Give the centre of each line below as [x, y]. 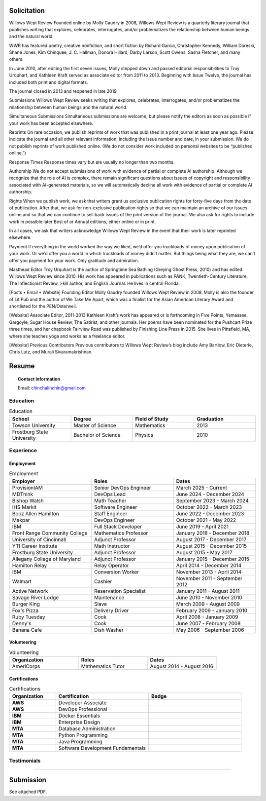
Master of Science [95, 425]
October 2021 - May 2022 [206, 520]
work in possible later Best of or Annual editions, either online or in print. [83, 222]
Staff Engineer [111, 513]
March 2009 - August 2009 [208, 604]
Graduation [210, 419]
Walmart [22, 581]
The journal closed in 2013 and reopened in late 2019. [64, 91]
